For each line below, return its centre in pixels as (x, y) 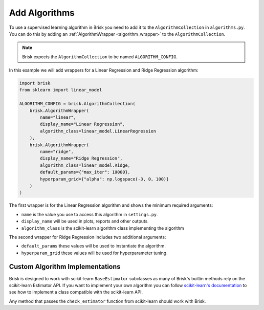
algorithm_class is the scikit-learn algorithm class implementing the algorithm (103, 228)
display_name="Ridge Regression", (81, 158)
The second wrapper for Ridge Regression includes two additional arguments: (88, 237)
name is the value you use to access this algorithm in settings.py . (90, 214)
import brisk (35, 83)
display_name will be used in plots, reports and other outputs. (85, 221)
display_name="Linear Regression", (83, 124)
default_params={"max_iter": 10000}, (85, 172)
